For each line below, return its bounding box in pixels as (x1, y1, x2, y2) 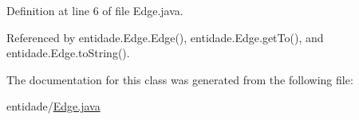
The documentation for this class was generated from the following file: (6, 71, 353, 87)
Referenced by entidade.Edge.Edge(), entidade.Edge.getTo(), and (6, 29, 324, 45)
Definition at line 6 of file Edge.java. (6, 2, 183, 18)
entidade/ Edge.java (6, 98, 101, 114)
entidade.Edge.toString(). (6, 45, 130, 61)
